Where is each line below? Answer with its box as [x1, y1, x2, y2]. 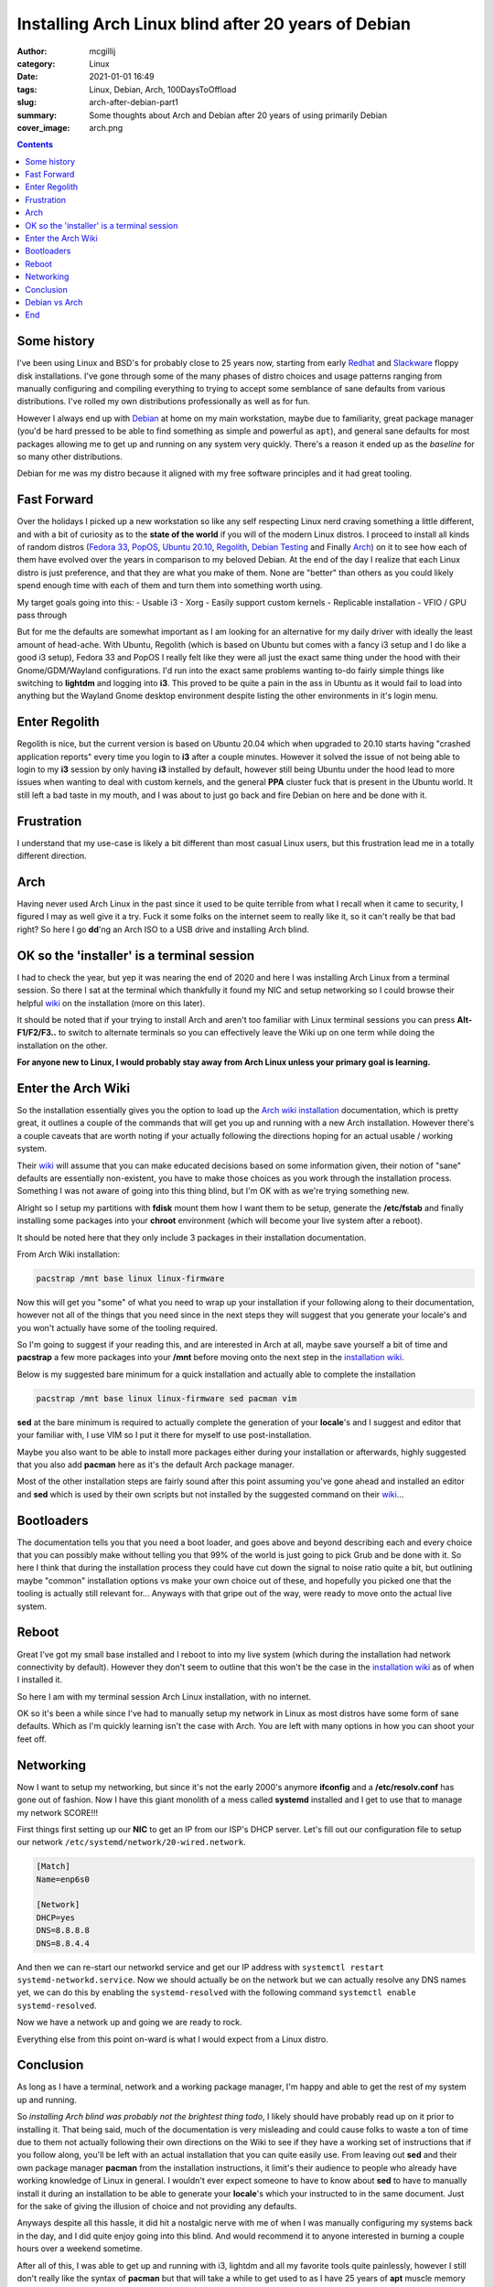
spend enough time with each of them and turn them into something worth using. [16, 580, 323, 591]
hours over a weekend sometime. [16, 2243, 143, 2254]
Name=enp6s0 [36, 1874, 91, 1884]
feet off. [16, 1734, 48, 1745]
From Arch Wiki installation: [16, 1249, 121, 1260]
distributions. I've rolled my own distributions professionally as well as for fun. [16, 396, 311, 407]
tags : [16, 83, 38, 95]
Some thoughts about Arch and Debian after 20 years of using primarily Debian [89, 110, 388, 121]
